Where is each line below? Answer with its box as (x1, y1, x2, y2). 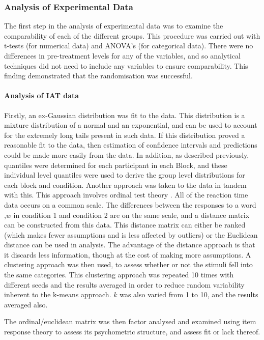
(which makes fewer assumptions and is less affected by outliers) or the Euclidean (4, 229, 258, 240)
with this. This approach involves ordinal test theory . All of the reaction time (4, 189, 248, 200)
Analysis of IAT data (4, 90, 79, 101)
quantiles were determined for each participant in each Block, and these (4, 159, 227, 170)
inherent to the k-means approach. (4, 289, 111, 300)
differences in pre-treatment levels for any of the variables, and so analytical (4, 50, 241, 61)
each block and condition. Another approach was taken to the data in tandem (4, 179, 247, 190)
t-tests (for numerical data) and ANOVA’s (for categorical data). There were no (4, 40, 253, 51)
